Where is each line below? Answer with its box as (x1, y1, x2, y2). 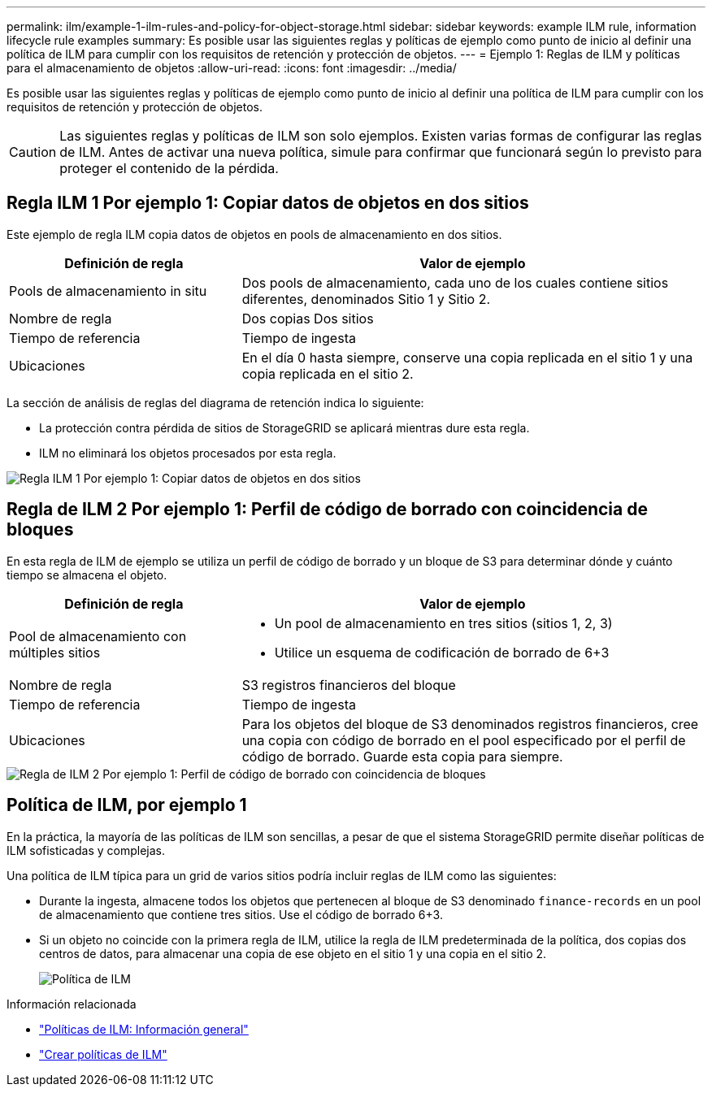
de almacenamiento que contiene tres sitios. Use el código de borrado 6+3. (39, 907, 443, 922)
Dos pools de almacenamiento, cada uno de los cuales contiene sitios (241, 274, 669, 291)
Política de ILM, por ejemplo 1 (7, 795, 247, 816)
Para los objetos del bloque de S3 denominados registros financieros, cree (241, 715, 699, 732)
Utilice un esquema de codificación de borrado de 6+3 (274, 644, 610, 661)
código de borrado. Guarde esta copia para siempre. (241, 748, 563, 765)
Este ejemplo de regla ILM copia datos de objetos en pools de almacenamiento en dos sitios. (7, 227, 502, 241)
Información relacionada (7, 996, 137, 1011)
